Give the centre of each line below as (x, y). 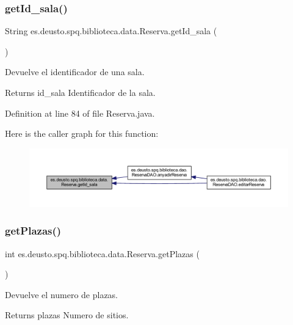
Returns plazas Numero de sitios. (67, 315)
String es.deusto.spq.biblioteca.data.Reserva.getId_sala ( (111, 31)
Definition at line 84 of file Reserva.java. (80, 113)
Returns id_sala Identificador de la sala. (80, 92)
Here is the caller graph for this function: (82, 133)
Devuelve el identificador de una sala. (75, 72)
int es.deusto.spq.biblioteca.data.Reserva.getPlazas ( (102, 253)
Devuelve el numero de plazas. (62, 294)
